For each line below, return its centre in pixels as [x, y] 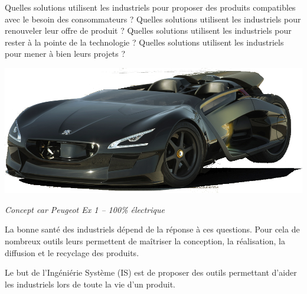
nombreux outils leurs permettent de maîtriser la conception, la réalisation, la [145, 241]
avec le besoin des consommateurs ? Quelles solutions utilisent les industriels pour [153, 19]
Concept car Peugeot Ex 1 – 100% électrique [85, 209]
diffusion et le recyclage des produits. [72, 252]
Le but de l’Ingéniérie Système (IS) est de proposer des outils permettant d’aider [151, 272]
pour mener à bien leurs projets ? [65, 54]
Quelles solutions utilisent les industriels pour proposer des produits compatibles [150, 7]
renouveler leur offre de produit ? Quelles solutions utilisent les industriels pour [148, 30]
